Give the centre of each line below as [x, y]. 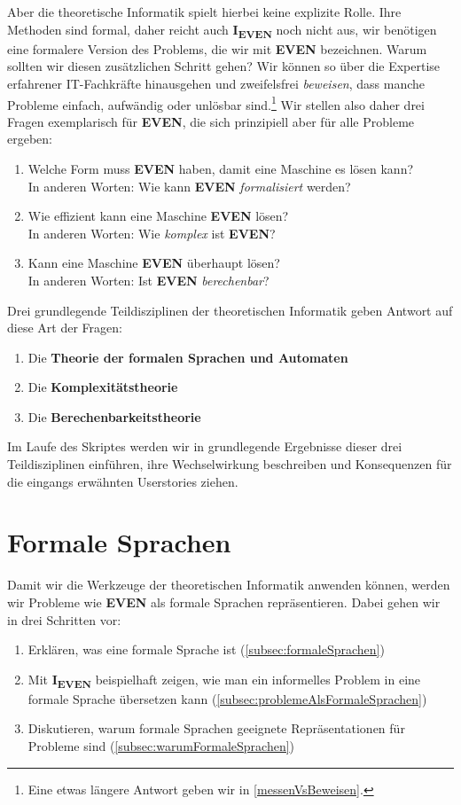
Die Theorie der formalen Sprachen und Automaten [188, 357]
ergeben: [30, 139]
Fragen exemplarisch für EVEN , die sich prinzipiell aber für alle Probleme [211, 121]
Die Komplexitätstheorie [103, 387]
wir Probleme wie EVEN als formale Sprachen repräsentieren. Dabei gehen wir [224, 602]
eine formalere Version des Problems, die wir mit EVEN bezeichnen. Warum [217, 48]
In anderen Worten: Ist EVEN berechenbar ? [148, 280]
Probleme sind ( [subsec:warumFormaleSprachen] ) [161, 746]
